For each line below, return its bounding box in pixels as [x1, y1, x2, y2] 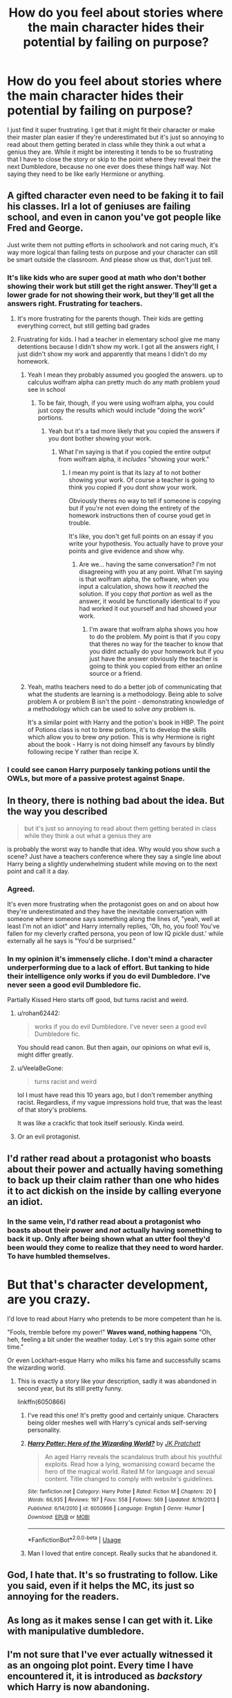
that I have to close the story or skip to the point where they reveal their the [7, 154, 221, 163]
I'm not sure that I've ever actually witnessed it [7, 1649, 213, 1661]
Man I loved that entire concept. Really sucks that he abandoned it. [27, 1549, 218, 1557]
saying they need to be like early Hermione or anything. [7, 170, 165, 178]
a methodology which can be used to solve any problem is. [27, 705, 196, 713]
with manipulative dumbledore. [7, 1625, 145, 1637]
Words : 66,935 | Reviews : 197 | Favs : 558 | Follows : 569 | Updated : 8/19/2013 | [27, 1496, 220, 1503]
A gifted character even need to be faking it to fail [7, 190, 224, 202]
